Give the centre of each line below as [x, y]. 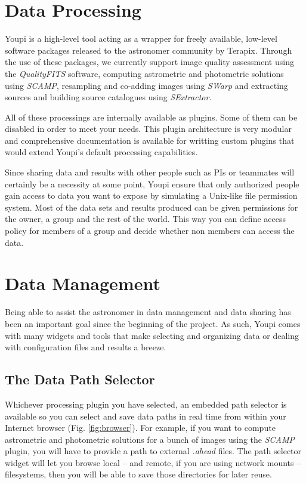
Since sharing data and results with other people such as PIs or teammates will [150, 172]
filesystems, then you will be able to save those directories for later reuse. [138, 474]
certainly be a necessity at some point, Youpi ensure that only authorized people [152, 184]
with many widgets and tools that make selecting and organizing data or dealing [152, 335]
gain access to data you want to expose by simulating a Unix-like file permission [151, 195]
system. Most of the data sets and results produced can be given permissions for [152, 207]
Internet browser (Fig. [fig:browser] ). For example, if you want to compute [140, 428]
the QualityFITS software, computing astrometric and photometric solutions [144, 73]
